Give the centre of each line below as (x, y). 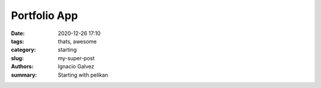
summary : (24, 75)
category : (23, 50)
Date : (18, 33)
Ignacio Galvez (76, 67)
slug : (17, 58)
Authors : (22, 67)
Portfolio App (45, 15)
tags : (18, 41)
